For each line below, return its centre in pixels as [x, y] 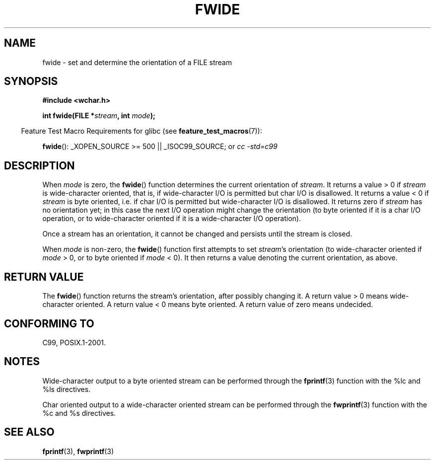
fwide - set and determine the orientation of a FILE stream [137, 62]
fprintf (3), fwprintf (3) [78, 451]
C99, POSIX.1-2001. [74, 342]
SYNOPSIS [31, 81]
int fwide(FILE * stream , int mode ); [99, 116]
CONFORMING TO [49, 323]
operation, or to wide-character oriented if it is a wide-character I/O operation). [172, 219]
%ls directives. [67, 389]
